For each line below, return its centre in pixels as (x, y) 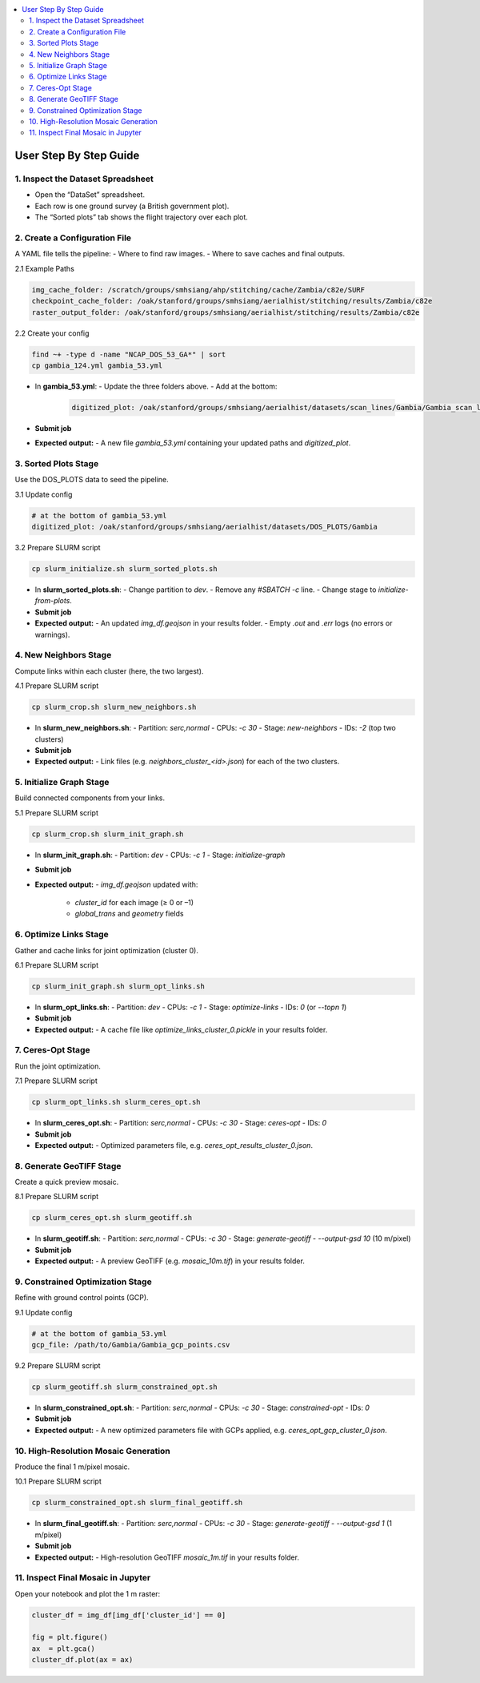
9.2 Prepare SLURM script (58, 1366)
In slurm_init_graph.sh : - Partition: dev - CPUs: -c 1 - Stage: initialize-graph (160, 855)
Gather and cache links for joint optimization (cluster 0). (107, 950)
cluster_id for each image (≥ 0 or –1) (134, 902)
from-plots (52, 601)
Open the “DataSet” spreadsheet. (90, 195)
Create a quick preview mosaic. (67, 1182)
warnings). (52, 634)
